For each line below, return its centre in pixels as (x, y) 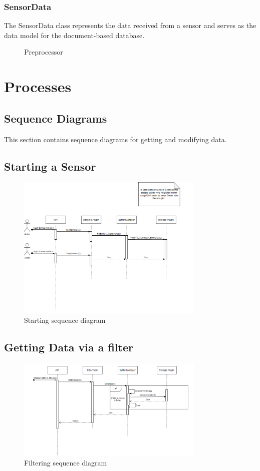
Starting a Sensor (50, 166)
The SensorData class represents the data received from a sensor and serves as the (130, 25)
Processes (38, 86)
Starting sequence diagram (65, 320)
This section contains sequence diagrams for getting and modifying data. (115, 139)
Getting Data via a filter (69, 347)
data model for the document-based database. (74, 35)
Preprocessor (44, 52)
